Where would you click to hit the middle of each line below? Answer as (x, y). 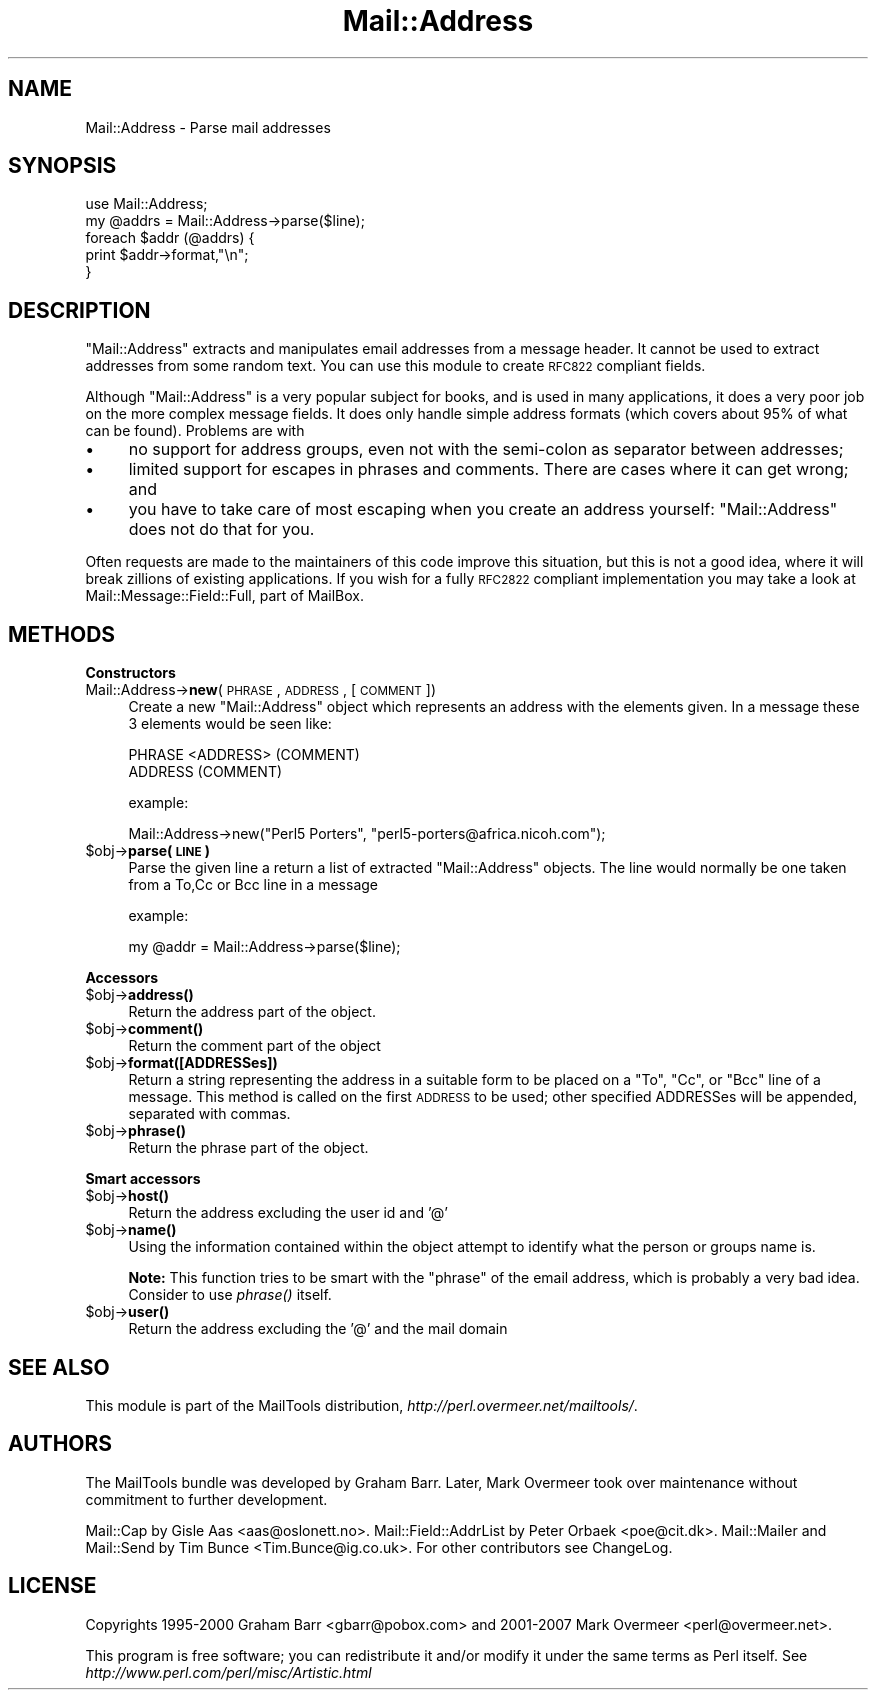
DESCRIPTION (79, 310)
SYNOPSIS (62, 166)
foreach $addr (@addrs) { (170, 238)
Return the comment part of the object (254, 1046)
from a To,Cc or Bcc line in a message (253, 885)
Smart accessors (143, 1179)
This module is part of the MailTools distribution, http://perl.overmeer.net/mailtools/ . (361, 1405)
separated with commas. (209, 1114)
